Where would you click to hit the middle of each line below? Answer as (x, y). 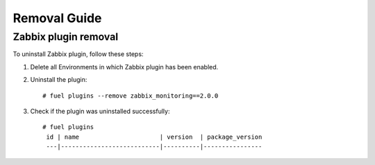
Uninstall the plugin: (59, 80)
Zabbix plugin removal (65, 37)
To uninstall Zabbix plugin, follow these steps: (78, 54)
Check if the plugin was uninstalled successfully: (100, 111)
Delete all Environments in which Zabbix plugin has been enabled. (124, 67)
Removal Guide (57, 18)
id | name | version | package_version (154, 137)
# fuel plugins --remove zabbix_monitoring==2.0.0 (131, 96)
